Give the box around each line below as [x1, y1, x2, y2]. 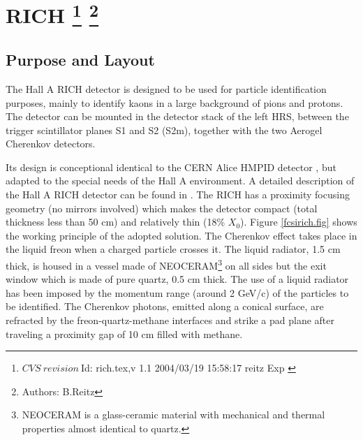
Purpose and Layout [6, 49, 155, 71]
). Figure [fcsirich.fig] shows [240, 214, 357, 229]
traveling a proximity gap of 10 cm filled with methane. [6, 326, 243, 341]
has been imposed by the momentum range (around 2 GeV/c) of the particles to [6, 285, 349, 300]
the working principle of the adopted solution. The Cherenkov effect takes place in [6, 228, 357, 242]
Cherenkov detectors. [6, 136, 96, 151]
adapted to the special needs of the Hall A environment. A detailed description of [6, 173, 355, 188]
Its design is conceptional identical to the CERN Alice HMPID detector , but [6, 159, 336, 174]
